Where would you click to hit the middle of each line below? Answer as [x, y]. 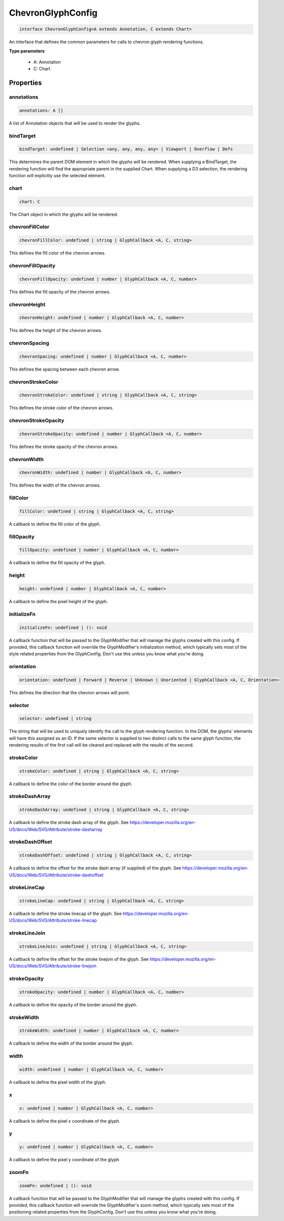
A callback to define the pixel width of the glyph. [58, 1082]
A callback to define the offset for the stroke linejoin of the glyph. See [79, 959]
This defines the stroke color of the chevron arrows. [61, 408]
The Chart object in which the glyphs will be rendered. [64, 214]
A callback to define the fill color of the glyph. [55, 524]
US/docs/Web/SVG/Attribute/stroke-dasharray [56, 829]
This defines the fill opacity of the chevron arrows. [60, 292]
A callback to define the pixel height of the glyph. [59, 601]
